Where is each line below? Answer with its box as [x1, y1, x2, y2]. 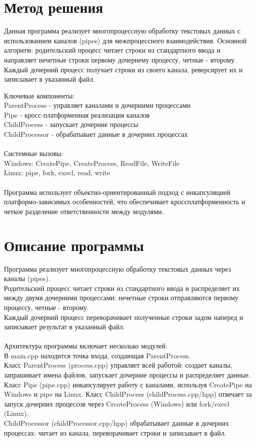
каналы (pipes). [4, 273, 51, 283]
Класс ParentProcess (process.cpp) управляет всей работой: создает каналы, [4, 360, 232, 370]
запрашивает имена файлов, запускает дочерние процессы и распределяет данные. [4, 370, 251, 380]
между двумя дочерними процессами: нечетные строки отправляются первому [4, 292, 238, 303]
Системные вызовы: [4, 148, 64, 158]
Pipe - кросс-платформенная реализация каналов [4, 109, 150, 120]
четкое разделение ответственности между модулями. [4, 206, 164, 216]
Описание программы [4, 235, 144, 255]
